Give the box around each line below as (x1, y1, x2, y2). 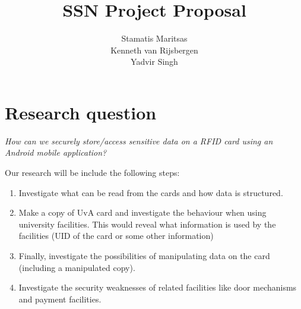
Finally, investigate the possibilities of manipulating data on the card (18, 250, 270, 261)
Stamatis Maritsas (121, 32, 188, 45)
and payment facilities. (18, 292, 102, 305)
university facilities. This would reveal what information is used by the (18, 217, 276, 230)
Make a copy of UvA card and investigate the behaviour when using (18, 206, 267, 219)
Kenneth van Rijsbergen (110, 43, 198, 56)
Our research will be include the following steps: (5, 166, 180, 179)
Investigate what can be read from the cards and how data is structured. (18, 186, 283, 198)
